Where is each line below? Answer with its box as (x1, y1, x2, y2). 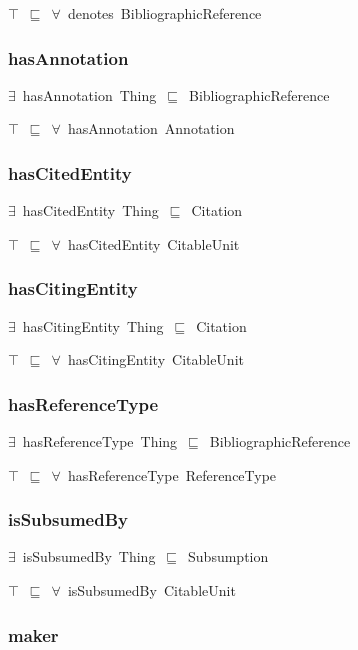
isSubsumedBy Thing (22, 546, 156, 567)
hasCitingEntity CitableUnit (67, 349, 244, 370)
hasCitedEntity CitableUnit (67, 233, 240, 254)
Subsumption (188, 546, 269, 567)
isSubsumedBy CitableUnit (67, 580, 236, 601)
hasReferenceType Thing (22, 431, 178, 452)
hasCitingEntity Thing (22, 315, 164, 336)
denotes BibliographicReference (67, 3, 262, 23)
